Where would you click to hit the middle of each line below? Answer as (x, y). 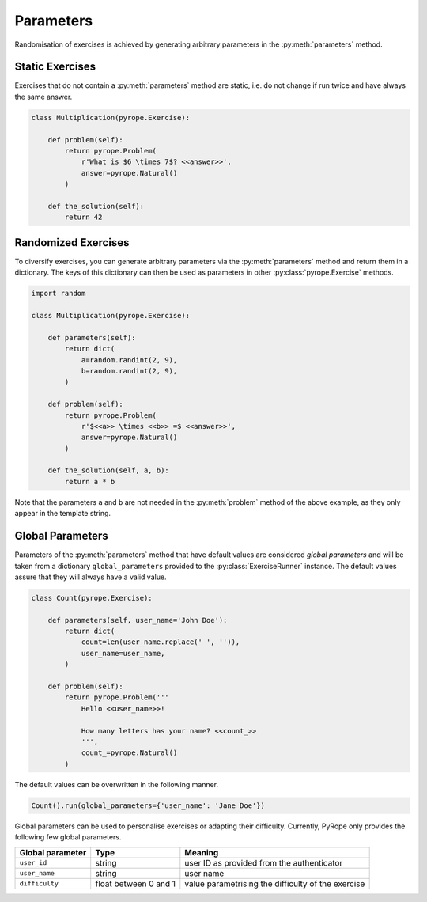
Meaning (202, 852)
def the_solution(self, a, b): (108, 470)
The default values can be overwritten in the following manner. (117, 784)
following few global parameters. (68, 837)
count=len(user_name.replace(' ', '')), (161, 642)
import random (59, 294)
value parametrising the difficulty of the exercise (275, 884)
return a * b (90, 481)
